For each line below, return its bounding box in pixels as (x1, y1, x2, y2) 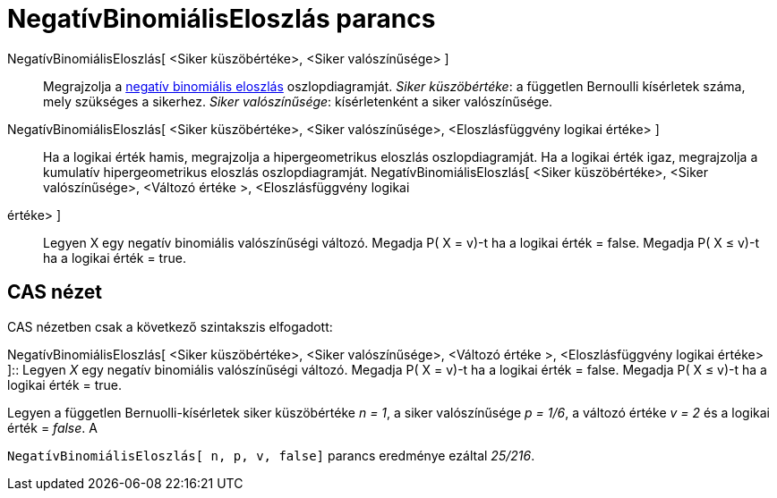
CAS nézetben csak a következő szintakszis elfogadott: (7, 318, 333, 334)
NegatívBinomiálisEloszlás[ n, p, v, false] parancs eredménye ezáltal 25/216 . (7, 447, 535, 463)
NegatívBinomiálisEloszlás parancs (7, 4, 436, 34)
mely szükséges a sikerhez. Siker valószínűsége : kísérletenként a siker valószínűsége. (43, 93, 553, 109)
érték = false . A (7, 419, 98, 435)
